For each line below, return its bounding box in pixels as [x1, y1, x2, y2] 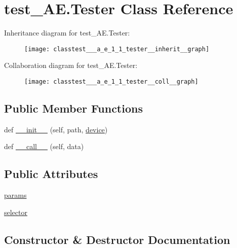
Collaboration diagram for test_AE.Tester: [4, 60, 138, 70]
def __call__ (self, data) [4, 141, 84, 152]
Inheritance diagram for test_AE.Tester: [4, 27, 130, 38]
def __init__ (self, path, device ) [4, 124, 108, 134]
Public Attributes [4, 166, 98, 182]
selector [4, 206, 27, 217]
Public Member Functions [4, 100, 143, 116]
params [4, 190, 27, 200]
